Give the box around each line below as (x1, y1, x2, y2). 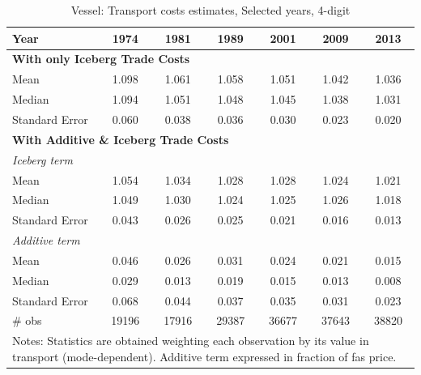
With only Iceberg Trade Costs (12, 50, 190, 67)
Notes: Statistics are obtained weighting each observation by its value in (12, 332, 369, 349)
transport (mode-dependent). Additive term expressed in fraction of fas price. (12, 347, 397, 364)
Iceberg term (12, 151, 73, 168)
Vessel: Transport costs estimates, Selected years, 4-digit (70, 2, 351, 18)
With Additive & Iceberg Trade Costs (12, 130, 229, 147)
